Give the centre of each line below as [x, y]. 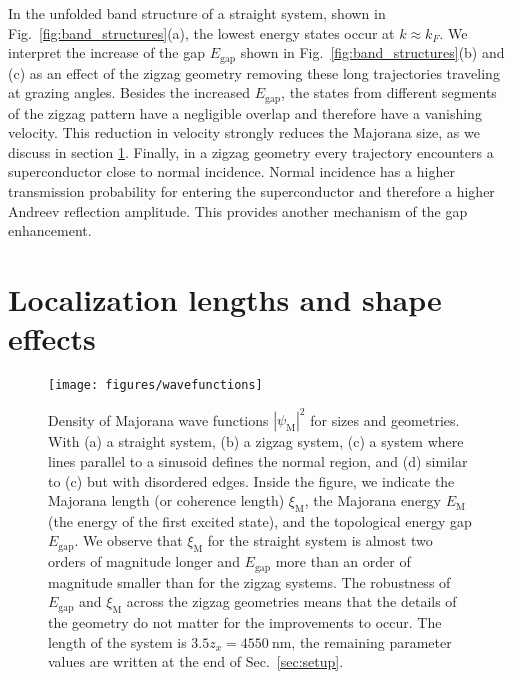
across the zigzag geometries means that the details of [291, 601]
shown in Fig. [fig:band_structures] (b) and [372, 52]
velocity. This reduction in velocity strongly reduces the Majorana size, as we [244, 132]
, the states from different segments [389, 92]
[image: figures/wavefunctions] [155, 385]
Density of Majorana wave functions [158, 419]
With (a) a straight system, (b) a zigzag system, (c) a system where [256, 441]
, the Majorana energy [372, 500]
